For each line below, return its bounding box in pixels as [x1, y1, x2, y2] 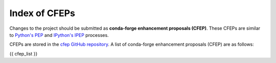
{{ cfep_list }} [9, 50, 38, 56]
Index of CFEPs [9, 8, 75, 19]
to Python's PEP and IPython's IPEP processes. [9, 32, 109, 38]
